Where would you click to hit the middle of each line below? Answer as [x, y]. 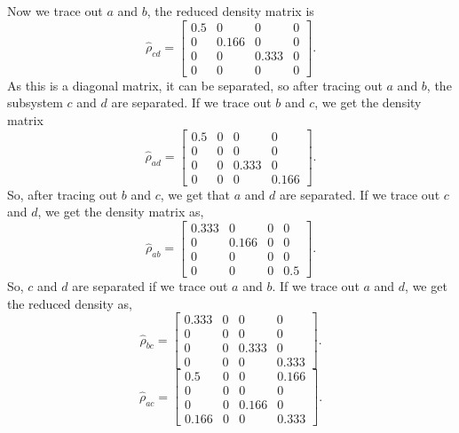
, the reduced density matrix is [230, 11]
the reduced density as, [70, 303]
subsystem [35, 102]
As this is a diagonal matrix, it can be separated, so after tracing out [195, 85]
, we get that [195, 194]
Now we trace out [55, 11]
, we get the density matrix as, [121, 212]
